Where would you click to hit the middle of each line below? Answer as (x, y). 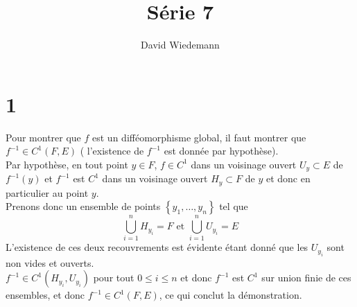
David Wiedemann (180, 45)
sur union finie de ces (306, 278)
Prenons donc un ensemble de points (83, 206)
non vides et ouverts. (50, 262)
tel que (234, 206)
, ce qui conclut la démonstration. (230, 295)
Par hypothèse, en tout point (67, 164)
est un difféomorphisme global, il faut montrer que (199, 137)
